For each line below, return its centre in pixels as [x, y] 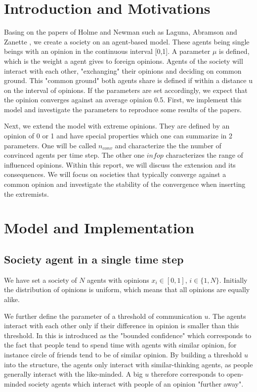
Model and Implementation [99, 228]
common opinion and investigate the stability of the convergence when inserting [125, 184]
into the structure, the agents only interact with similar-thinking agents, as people [128, 364]
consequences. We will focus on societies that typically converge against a [115, 174]
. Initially [233, 280]
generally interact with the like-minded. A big [73, 374]
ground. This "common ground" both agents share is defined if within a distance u [128, 80]
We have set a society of [41, 280]
